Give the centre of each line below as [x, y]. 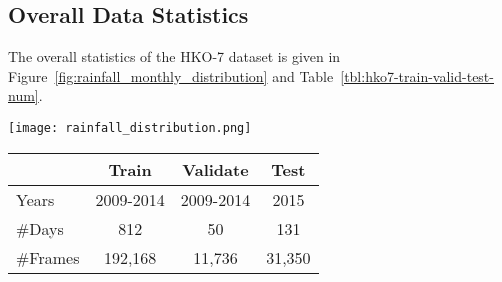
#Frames [48, 257]
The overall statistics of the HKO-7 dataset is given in [174, 56]
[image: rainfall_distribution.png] [130, 127]
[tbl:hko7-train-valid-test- [417, 75]
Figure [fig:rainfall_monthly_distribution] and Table [171, 75]
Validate [215, 169]
